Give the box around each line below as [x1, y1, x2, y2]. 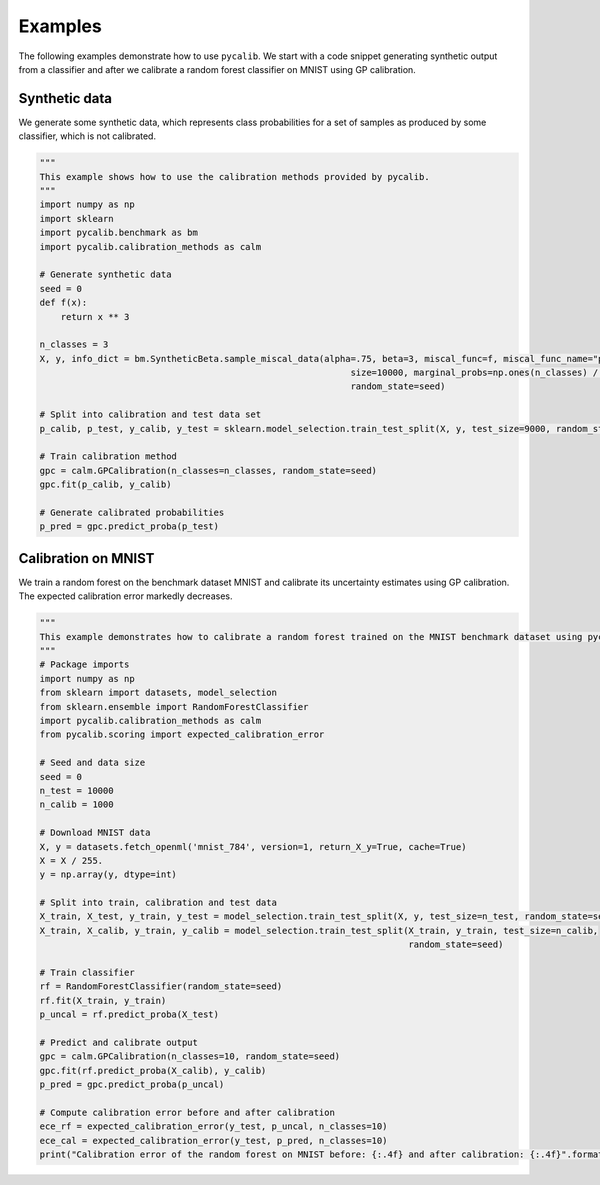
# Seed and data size [39, 757, 146, 769]
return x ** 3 [60, 311, 130, 322]
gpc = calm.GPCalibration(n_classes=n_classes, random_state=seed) [39, 465, 378, 476]
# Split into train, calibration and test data [39, 897, 277, 909]
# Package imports [39, 659, 130, 670]
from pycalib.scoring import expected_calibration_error [39, 729, 325, 740]
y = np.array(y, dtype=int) [39, 869, 177, 880]
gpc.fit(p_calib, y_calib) [39, 479, 172, 490]
